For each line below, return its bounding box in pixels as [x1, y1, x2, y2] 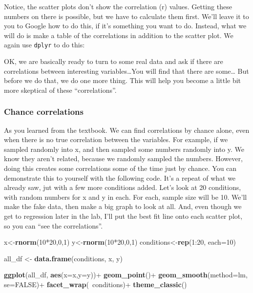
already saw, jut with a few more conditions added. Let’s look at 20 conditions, [4, 182, 241, 192]
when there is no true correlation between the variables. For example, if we [4, 134, 228, 145]
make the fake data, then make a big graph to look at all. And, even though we [4, 201, 242, 211]
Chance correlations [4, 105, 84, 118]
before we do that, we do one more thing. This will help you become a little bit [4, 75, 241, 85]
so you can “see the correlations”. [4, 220, 103, 230]
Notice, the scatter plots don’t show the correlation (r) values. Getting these [4, 1, 232, 11]
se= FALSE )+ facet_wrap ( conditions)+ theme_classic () [4, 279, 187, 289]
